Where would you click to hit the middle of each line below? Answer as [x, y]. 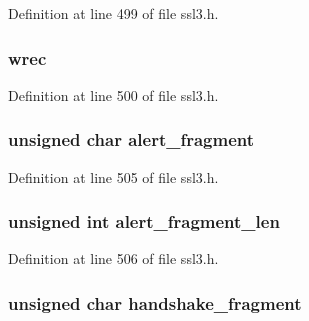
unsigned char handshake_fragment [155, 302]
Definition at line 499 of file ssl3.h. [113, 13]
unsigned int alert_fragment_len [144, 221]
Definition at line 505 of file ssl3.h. [113, 176]
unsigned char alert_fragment [131, 139]
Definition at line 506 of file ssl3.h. [113, 258]
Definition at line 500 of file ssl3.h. [113, 94]
